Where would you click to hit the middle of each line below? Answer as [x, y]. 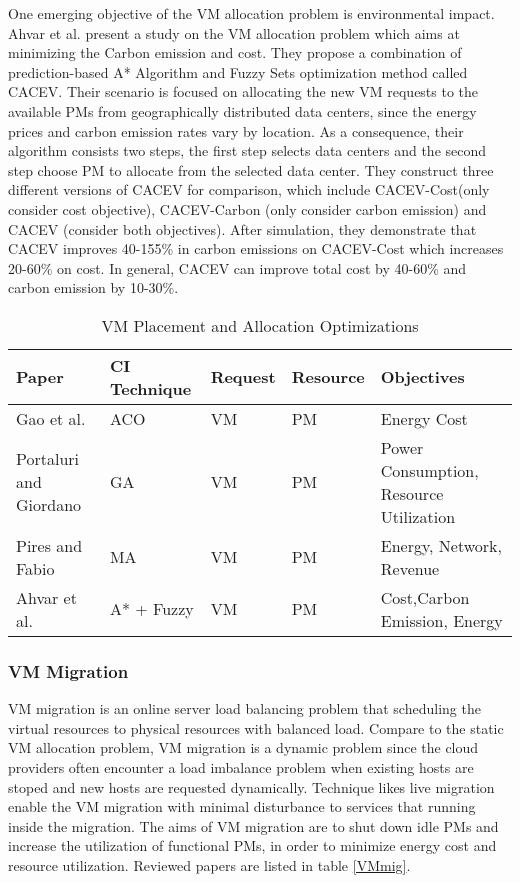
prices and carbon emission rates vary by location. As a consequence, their [236, 130]
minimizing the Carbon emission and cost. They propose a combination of [235, 52]
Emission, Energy [441, 620]
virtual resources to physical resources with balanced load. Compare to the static [256, 727]
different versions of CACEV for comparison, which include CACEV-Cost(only [249, 189]
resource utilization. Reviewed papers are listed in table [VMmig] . [209, 864]
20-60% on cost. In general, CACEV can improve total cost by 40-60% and [237, 267]
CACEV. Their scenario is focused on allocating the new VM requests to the [243, 91]
